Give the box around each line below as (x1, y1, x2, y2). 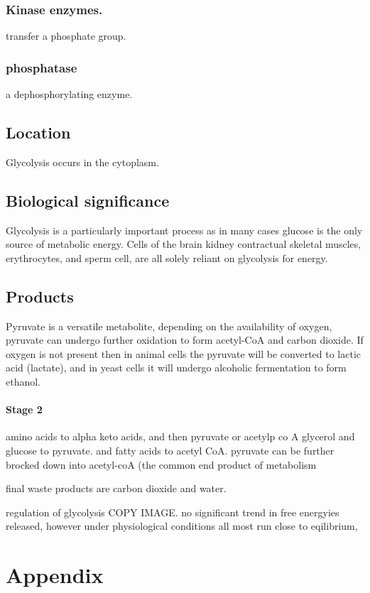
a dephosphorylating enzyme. (6, 87, 133, 102)
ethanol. (6, 374, 41, 388)
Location (6, 121, 71, 143)
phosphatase (6, 58, 77, 76)
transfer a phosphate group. (6, 28, 126, 43)
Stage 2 (6, 402, 43, 417)
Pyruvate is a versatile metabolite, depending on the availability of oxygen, (6, 318, 332, 333)
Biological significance (6, 189, 170, 211)
